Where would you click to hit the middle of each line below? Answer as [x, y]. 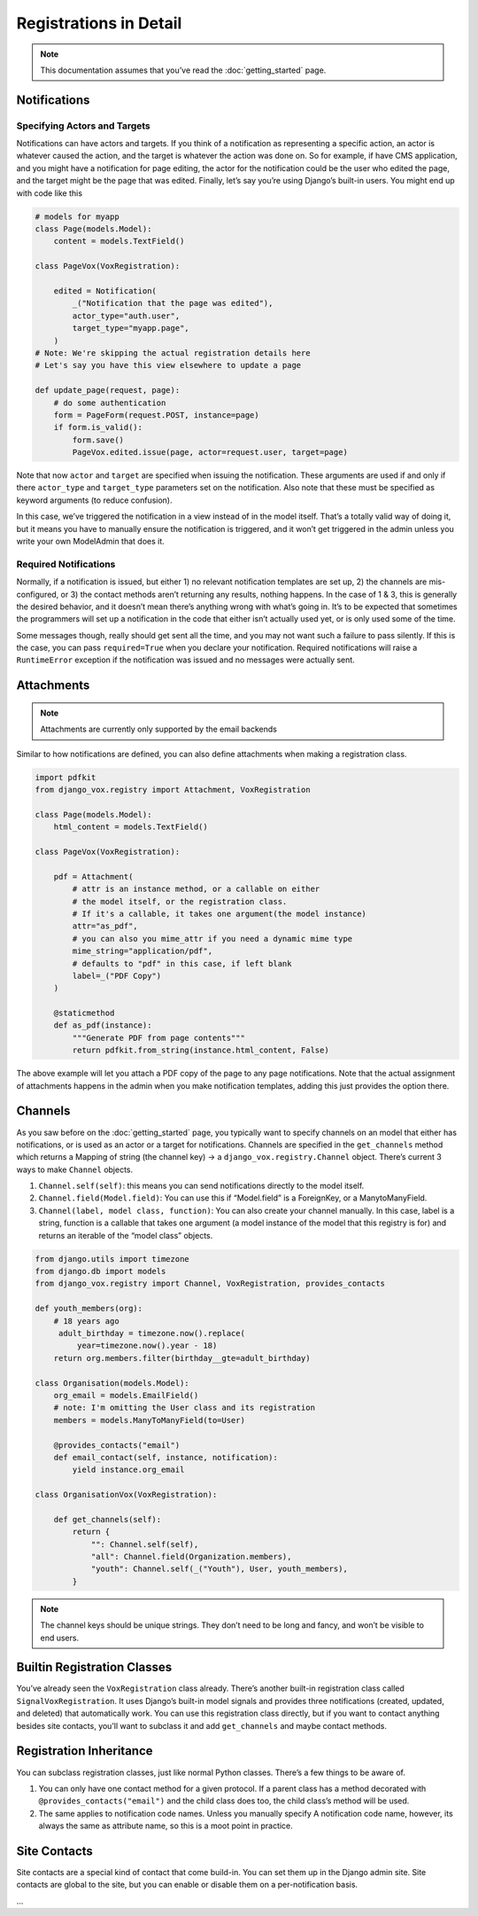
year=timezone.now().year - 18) [147, 1346]
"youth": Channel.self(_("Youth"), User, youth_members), [220, 1569]
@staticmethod [84, 1013]
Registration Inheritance [85, 1751]
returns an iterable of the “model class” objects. [126, 1235]
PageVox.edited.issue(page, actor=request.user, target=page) [210, 453]
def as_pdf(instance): [103, 1025]
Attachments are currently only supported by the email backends [159, 729]
